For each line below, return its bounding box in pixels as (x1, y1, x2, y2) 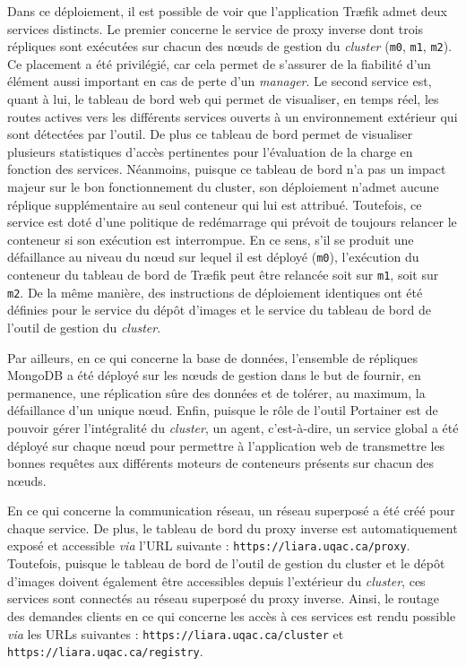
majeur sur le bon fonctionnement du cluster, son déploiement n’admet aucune (7, 177, 439, 195)
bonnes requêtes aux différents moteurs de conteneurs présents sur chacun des (7, 454, 435, 472)
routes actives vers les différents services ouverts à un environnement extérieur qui (7, 107, 458, 125)
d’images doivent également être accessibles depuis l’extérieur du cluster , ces (7, 571, 426, 590)
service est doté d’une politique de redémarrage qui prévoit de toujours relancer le (7, 212, 457, 231)
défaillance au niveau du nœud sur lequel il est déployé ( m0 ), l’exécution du (7, 247, 419, 266)
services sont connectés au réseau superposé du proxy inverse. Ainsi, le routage (7, 589, 439, 608)
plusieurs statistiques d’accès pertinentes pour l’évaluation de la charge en (7, 142, 413, 160)
